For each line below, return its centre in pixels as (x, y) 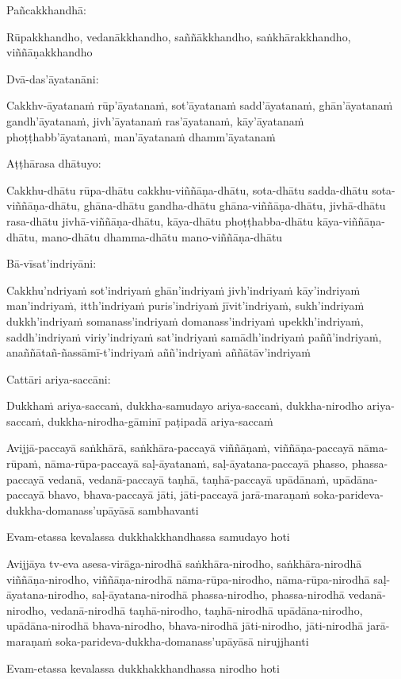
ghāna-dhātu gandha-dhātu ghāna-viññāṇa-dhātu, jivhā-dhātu (235, 205)
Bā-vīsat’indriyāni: (52, 263)
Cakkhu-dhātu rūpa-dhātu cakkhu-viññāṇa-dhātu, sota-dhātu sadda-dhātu (187, 189)
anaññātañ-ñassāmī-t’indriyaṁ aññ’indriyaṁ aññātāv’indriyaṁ (158, 352)
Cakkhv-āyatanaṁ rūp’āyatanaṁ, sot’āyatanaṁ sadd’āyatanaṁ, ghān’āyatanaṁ (200, 105)
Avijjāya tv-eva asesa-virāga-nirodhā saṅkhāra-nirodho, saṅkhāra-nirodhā (184, 563)
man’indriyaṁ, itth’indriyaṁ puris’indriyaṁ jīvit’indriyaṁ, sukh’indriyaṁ (185, 305)
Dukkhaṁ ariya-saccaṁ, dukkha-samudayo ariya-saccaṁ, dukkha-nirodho (185, 405)
